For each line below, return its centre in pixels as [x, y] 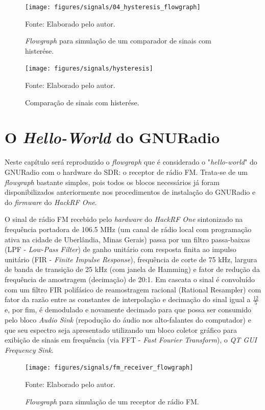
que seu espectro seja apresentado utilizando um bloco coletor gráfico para [121, 329]
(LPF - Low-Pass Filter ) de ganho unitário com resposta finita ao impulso [121, 249]
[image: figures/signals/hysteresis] [89, 69]
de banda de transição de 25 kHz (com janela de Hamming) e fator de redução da [132, 269]
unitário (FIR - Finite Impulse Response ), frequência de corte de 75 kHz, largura [131, 259]
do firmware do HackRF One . [51, 202]
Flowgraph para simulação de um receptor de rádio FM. [112, 401]
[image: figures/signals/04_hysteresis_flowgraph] [113, 7]
